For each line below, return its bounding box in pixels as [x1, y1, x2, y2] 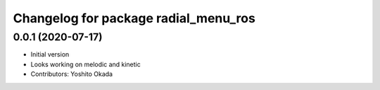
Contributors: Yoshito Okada [30, 70, 113, 78]
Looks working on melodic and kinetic [30, 60, 141, 68]
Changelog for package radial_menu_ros [13, 10, 256, 26]
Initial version [30, 50, 70, 59]
